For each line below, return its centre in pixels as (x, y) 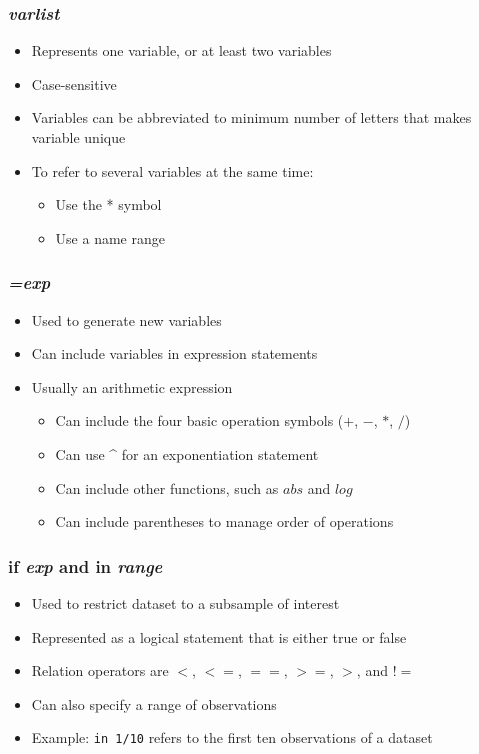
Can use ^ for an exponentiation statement (187, 453)
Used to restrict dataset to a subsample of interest (185, 602)
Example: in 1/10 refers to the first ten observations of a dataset (232, 737)
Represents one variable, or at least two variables (181, 50)
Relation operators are (100, 670)
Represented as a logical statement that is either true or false (219, 636)
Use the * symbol (108, 204)
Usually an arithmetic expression (132, 386)
